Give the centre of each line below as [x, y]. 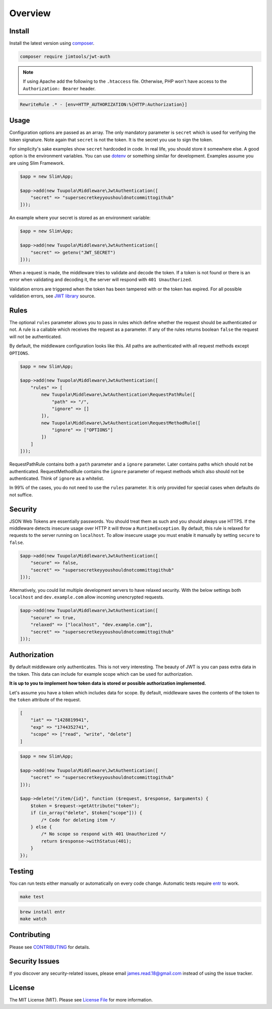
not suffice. [21, 494]
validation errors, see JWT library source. [52, 296]
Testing [21, 871]
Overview [30, 13]
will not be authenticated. [36, 336]
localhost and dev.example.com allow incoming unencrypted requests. [87, 597]
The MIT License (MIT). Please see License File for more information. [81, 1000]
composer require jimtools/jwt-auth [65, 57]
